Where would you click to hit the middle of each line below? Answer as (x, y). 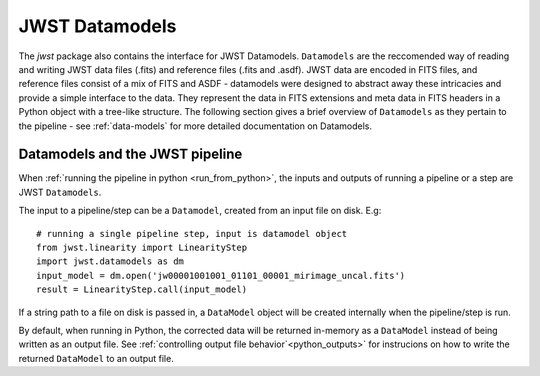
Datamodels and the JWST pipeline (130, 154)
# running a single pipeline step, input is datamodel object (192, 233)
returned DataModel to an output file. (96, 358)
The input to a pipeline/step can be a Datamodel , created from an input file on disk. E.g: (200, 211)
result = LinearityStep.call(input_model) (142, 289)
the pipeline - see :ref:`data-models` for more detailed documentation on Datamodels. (195, 126)
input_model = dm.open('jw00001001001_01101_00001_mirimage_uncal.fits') (221, 275)
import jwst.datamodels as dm (110, 261)
